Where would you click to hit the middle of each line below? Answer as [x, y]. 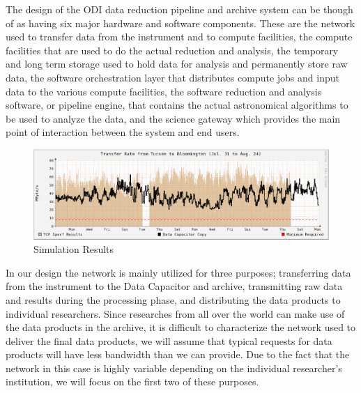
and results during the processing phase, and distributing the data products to [173, 299]
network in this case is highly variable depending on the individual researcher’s [174, 368]
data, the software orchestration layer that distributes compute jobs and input [172, 77]
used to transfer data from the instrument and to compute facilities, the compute [179, 37]
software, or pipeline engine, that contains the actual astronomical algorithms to [177, 105]
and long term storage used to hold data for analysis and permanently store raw [177, 64]
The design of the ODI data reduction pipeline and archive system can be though [179, 9]
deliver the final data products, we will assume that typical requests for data [169, 340]
